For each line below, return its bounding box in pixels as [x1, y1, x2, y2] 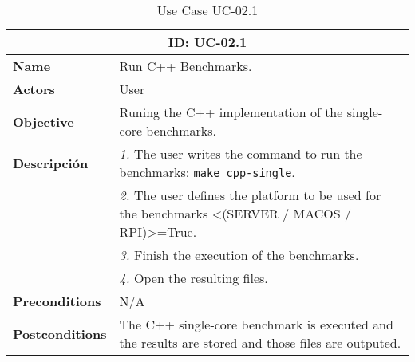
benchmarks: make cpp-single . [119, 163, 295, 181]
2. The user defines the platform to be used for [119, 186, 381, 204]
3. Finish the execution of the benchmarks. [119, 246, 359, 264]
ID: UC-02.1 [168, 33, 247, 51]
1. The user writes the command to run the [119, 144, 362, 163]
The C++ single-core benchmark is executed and [119, 315, 393, 333]
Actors [13, 80, 55, 98]
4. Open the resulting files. [119, 269, 268, 287]
